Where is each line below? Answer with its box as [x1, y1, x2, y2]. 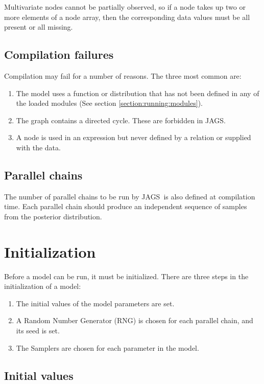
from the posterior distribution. [4, 211, 102, 221]
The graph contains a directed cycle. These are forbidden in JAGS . [16, 115, 226, 125]
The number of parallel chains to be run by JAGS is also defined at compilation [4, 191, 255, 201]
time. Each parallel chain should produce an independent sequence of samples [4, 201, 247, 212]
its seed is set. [16, 325, 60, 336]
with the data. [16, 142, 61, 152]
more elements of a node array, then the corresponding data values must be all [4, 11, 250, 22]
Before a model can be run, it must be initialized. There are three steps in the [4, 270, 249, 281]
